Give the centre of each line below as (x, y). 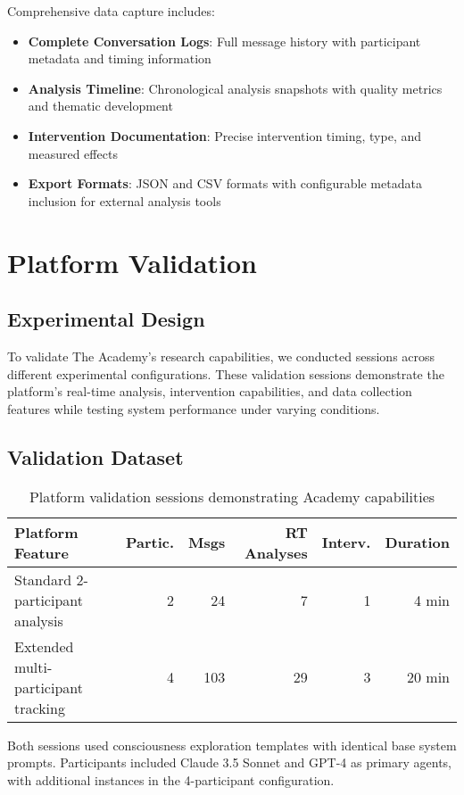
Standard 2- (51, 579)
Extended (44, 646)
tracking (40, 708)
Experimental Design (106, 319)
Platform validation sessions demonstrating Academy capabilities (232, 496)
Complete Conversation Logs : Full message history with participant (224, 41)
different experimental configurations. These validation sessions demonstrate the (226, 373)
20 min (428, 677)
